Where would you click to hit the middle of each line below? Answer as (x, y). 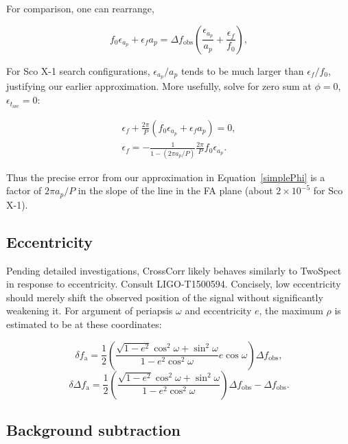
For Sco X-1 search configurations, (78, 70)
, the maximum (291, 311)
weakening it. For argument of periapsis (90, 311)
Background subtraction (93, 430)
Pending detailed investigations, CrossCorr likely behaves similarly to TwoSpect (174, 270)
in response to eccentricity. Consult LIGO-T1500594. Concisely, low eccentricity (174, 284)
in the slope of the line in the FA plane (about (175, 190)
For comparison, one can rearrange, (80, 8)
